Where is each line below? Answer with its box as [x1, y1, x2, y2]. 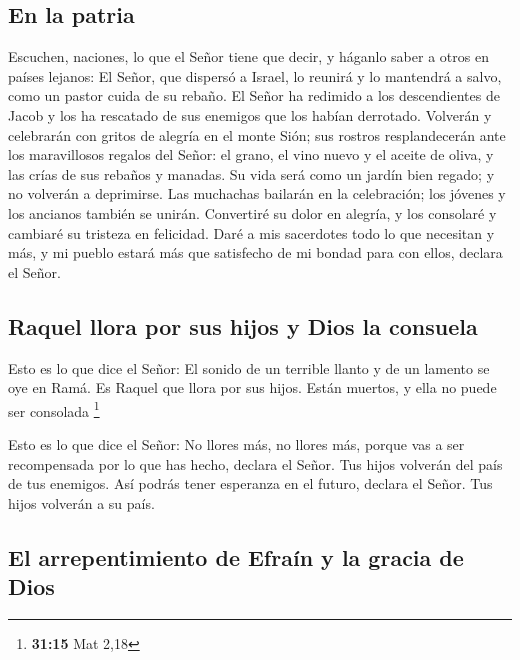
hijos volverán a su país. [8, 492, 155, 513]
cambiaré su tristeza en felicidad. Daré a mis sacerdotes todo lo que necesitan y [8, 222, 495, 243]
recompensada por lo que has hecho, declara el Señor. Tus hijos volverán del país [8, 453, 503, 474]
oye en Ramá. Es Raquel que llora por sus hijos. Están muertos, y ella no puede [8, 377, 497, 398]
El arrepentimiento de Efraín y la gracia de [8, 541, 464, 572]
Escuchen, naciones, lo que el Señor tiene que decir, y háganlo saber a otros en [8, 46, 489, 67]
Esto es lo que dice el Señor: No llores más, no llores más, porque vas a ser [8, 433, 465, 454]
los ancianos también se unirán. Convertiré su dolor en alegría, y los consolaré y [8, 202, 497, 223]
